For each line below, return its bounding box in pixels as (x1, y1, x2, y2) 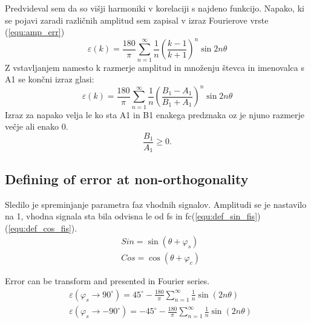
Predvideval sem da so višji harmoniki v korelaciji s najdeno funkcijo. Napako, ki (5, 2, 304, 14)
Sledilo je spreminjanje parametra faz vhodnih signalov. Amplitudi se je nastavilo (5, 198, 307, 210)
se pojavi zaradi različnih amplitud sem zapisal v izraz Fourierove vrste (5, 13, 269, 26)
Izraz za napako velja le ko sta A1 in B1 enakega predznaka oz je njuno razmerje (5, 108, 305, 121)
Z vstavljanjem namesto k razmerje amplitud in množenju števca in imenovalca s (5, 61, 305, 73)
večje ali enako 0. (5, 120, 68, 133)
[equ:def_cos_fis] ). (8, 221, 77, 234)
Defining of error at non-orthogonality (5, 169, 249, 188)
